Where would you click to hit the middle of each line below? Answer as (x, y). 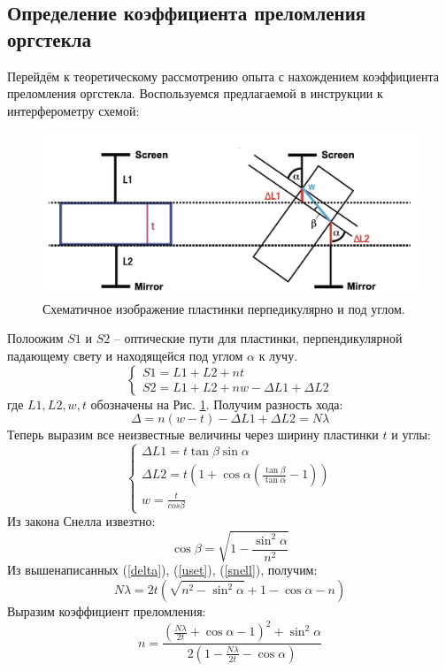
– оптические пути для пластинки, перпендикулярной (258, 338)
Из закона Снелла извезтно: (81, 521)
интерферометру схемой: (73, 110)
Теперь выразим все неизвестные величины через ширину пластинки (193, 435)
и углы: (411, 435)
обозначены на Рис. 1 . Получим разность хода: (217, 404)
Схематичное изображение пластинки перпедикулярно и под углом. (224, 308)
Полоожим (35, 338)
